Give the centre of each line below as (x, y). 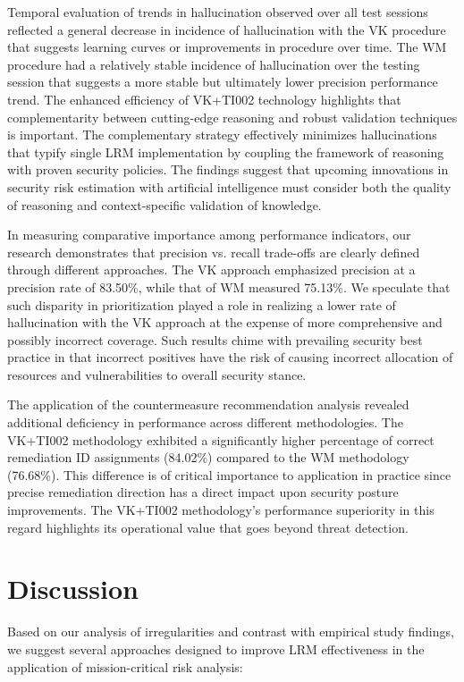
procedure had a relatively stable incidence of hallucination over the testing (214, 64)
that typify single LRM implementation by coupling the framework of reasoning (226, 152)
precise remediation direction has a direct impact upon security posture (203, 492)
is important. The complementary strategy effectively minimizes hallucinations (222, 135)
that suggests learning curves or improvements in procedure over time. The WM (227, 47)
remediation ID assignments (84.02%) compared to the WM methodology (208, 457)
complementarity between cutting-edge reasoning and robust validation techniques (232, 117)
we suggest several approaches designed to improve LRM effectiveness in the (216, 648)
